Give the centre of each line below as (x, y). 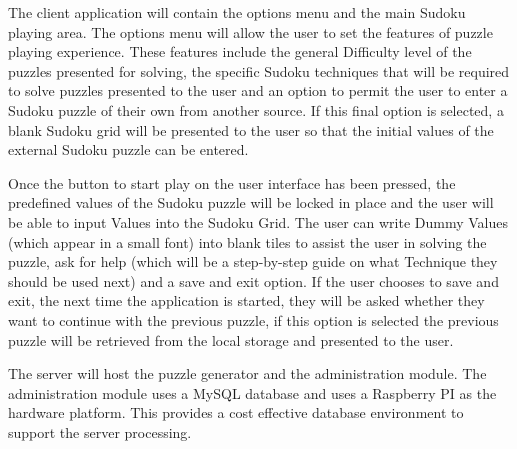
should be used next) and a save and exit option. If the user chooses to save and (253, 280)
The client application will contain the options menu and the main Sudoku (237, 12)
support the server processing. (100, 431)
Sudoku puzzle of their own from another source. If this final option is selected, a (256, 109)
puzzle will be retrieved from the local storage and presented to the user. (231, 339)
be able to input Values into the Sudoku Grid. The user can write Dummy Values (258, 221)
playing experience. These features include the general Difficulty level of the (240, 51)
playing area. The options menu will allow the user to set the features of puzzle (250, 31)
